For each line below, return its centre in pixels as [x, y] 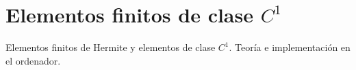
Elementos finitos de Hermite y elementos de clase [111, 47]
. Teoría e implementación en [290, 47]
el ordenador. [33, 60]
